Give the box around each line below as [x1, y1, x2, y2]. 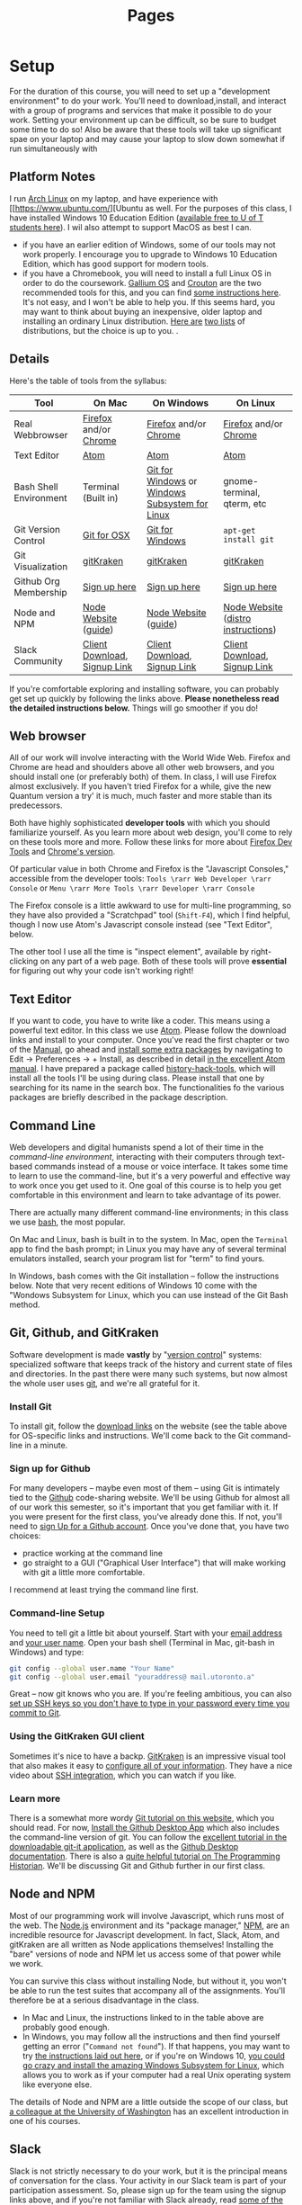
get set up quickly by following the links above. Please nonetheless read [9, 693, 280, 704]
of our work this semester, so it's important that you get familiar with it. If [9, 1501, 279, 1512]
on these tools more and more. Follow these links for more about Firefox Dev [9, 837, 293, 847]
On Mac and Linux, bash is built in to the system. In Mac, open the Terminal [9, 1234, 289, 1244]
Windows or [147, 474, 198, 487]
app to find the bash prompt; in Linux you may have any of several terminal [9, 1243, 287, 1254]
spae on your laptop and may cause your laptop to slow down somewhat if [9, 133, 286, 144]
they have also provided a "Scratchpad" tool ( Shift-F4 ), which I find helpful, [9, 910, 290, 920]
